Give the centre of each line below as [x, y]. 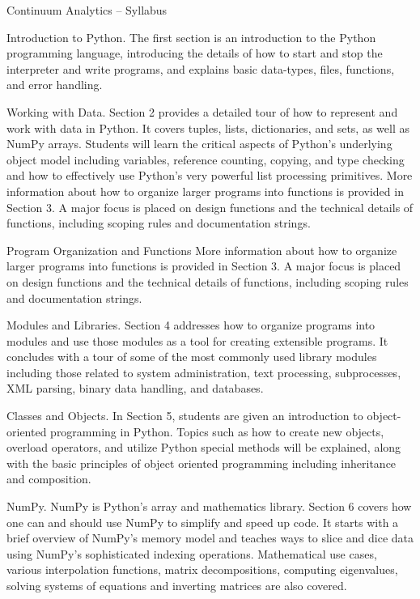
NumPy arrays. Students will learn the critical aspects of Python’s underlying [199, 144]
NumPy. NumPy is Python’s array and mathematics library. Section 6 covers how [209, 506]
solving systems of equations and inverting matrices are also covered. [177, 585]
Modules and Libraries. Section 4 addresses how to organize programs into [191, 325]
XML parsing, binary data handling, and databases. [135, 388]
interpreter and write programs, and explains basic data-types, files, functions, [201, 68]
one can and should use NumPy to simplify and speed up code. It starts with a [203, 522]
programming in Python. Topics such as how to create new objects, [217, 431]
